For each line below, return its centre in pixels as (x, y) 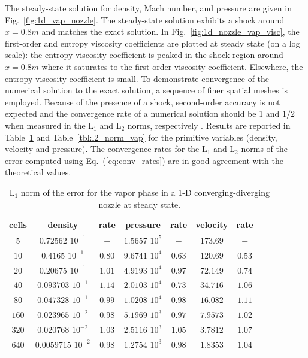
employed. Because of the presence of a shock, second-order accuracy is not (143, 101)
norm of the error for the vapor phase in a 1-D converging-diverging (145, 192)
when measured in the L (49, 125)
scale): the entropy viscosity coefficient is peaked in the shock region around (144, 55)
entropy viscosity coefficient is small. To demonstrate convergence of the (137, 78)
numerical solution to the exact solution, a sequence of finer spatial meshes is (146, 90)
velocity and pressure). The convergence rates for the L (106, 149)
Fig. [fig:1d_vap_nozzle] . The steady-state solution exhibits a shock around (145, 19)
